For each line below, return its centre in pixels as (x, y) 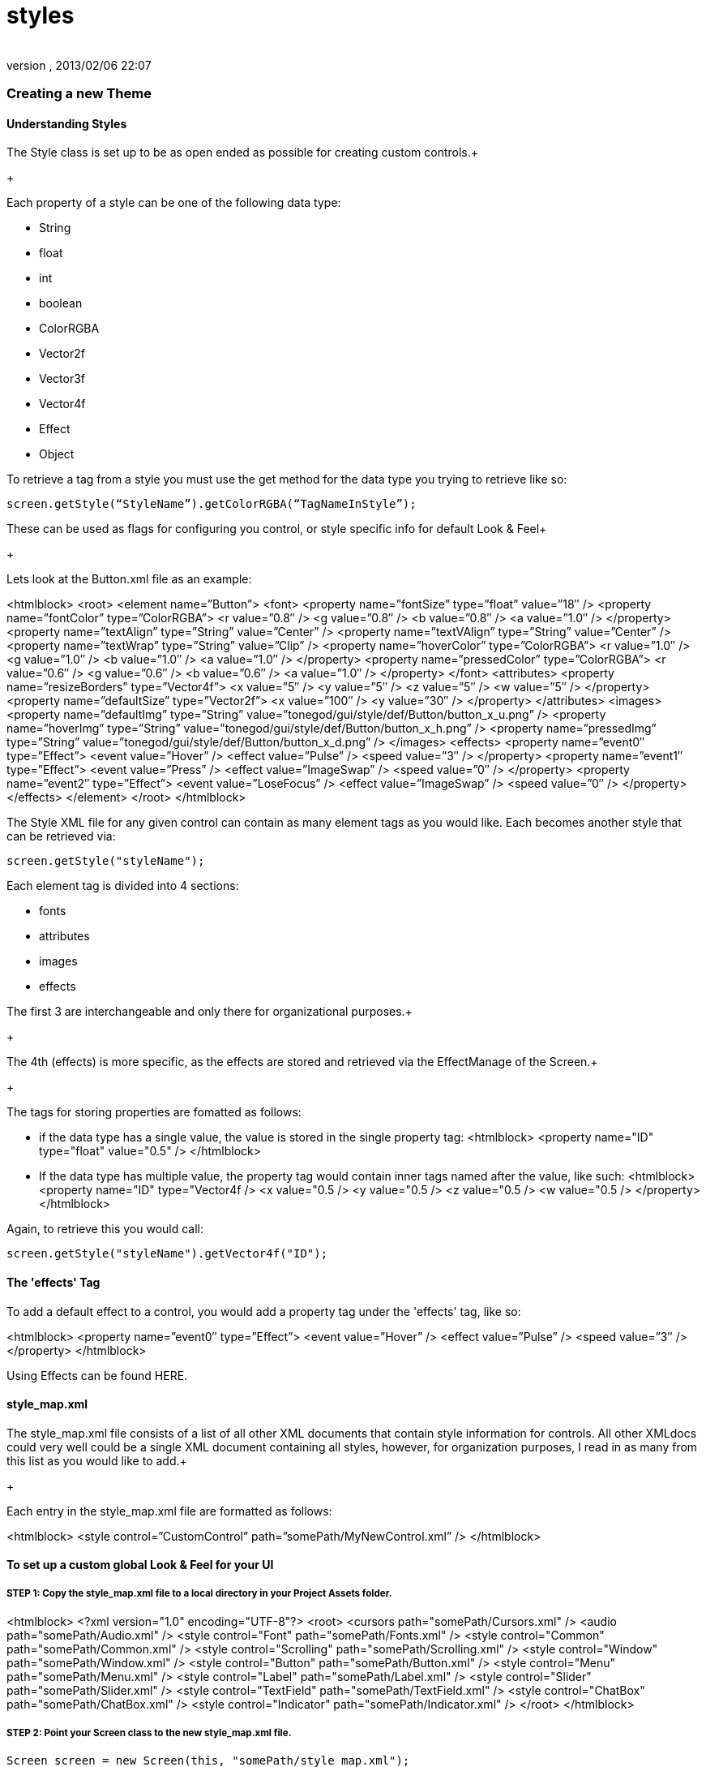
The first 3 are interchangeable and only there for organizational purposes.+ (210, 1012)
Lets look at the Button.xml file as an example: (129, 579)
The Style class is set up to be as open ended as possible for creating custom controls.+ (243, 153)
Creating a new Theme (79, 94)
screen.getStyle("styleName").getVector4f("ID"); (167, 1254)
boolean (61, 303)
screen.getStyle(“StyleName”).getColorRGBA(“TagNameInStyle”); (212, 504)
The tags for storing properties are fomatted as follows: (154, 1112)
